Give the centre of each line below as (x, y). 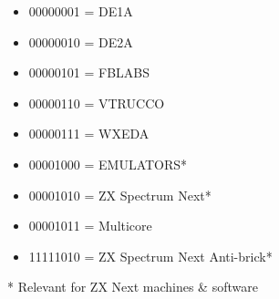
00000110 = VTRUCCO (97, 103)
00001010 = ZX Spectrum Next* (120, 195)
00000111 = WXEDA (89, 134)
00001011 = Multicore (90, 226)
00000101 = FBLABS (89, 72)
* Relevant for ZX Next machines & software (133, 287)
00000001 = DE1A (81, 11)
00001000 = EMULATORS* (108, 164)
